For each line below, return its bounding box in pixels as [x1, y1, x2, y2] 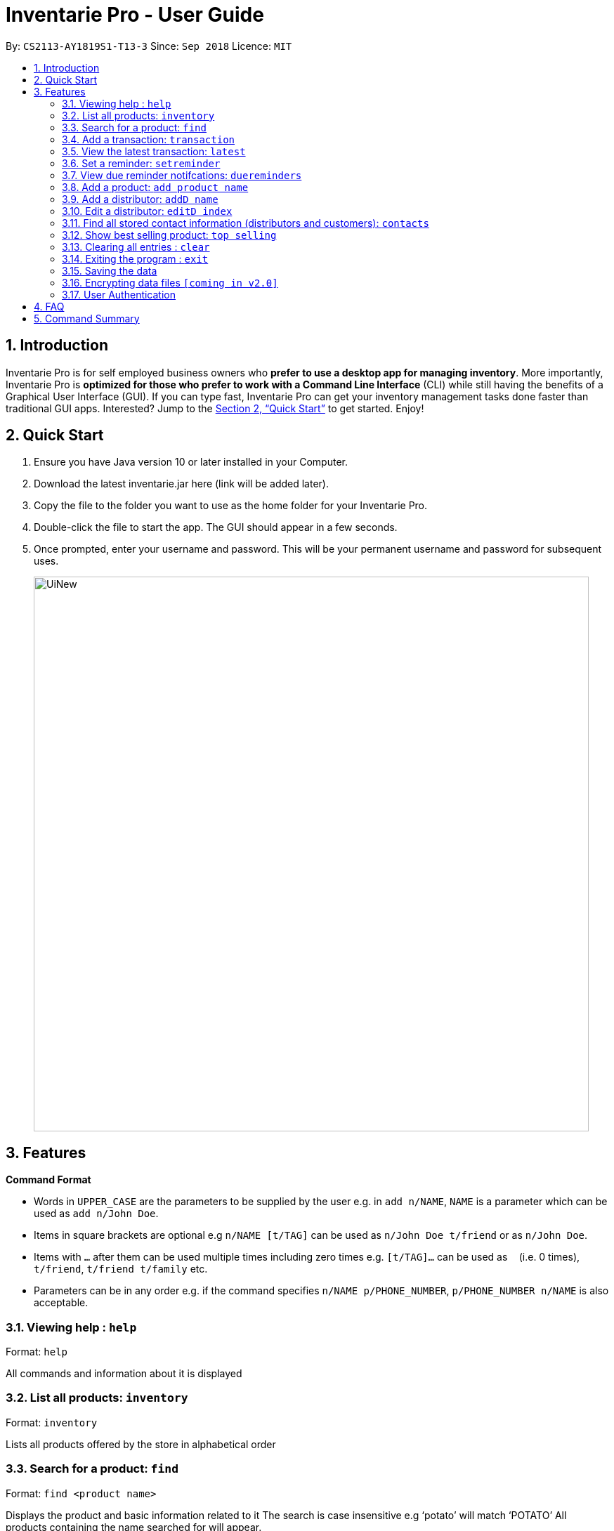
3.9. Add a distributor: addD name [62, 192, 218, 205]
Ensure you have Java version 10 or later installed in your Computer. [34, 456, 348, 468]
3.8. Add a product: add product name [62, 180, 249, 193]
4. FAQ [34, 300, 65, 313]
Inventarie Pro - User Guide [6, 3, 264, 27]
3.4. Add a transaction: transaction [62, 133, 235, 145]
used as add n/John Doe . [34, 1207, 159, 1220]
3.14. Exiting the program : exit [62, 252, 209, 265]
